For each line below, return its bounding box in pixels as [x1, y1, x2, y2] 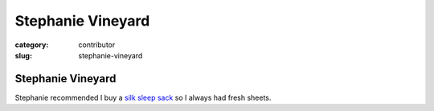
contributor [78, 40, 116, 50]
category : [14, 40, 49, 50]
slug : [14, 50, 32, 60]
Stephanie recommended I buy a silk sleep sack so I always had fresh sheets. [14, 93, 272, 102]
